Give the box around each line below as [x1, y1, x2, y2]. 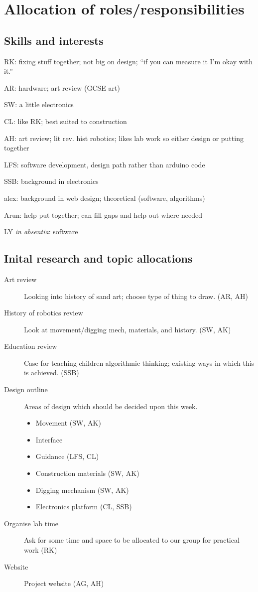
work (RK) [24, 545, 57, 555]
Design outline [4, 384, 48, 395]
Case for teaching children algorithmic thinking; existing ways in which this [24, 357, 255, 368]
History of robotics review [4, 307, 83, 318]
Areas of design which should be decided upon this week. [24, 401, 198, 411]
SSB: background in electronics [4, 176, 99, 186]
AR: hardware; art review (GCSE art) [4, 82, 120, 93]
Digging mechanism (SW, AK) [35, 484, 129, 495]
